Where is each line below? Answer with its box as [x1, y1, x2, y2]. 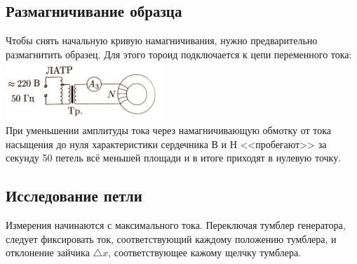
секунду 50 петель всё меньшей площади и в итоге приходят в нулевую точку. [6, 150, 342, 165]
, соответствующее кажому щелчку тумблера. [108, 245, 301, 260]
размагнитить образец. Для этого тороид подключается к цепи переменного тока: [6, 46, 352, 61]
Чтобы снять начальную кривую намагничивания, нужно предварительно [6, 33, 318, 48]
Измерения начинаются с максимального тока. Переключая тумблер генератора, [6, 217, 346, 232]
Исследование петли [6, 185, 142, 206]
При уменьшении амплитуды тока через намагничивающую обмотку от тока [6, 122, 332, 137]
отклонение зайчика [6, 245, 90, 260]
